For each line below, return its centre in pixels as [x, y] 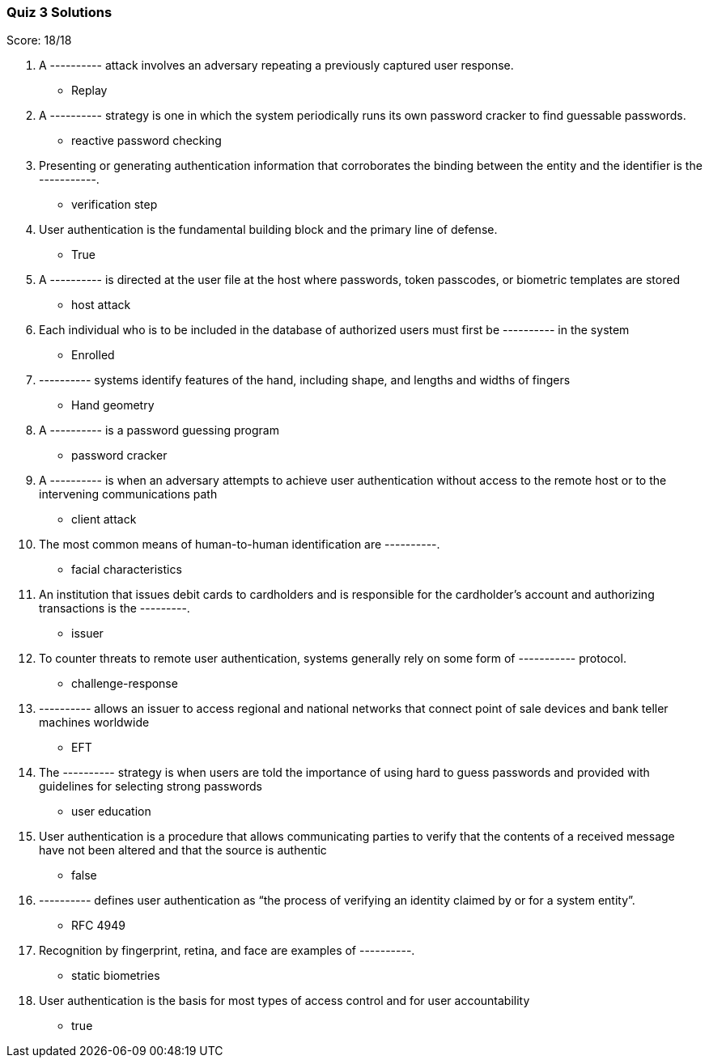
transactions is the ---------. [115, 608]
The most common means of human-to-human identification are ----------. [240, 545]
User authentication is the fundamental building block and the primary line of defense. [268, 230]
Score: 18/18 [39, 40]
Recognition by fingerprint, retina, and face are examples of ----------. [227, 951]
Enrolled [93, 355]
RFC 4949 [98, 926]
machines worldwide [94, 723]
